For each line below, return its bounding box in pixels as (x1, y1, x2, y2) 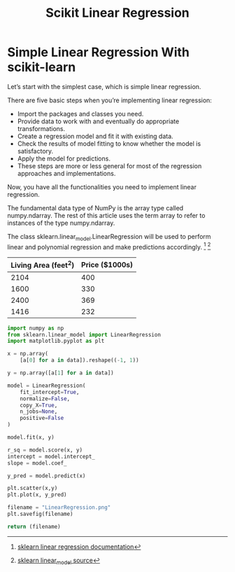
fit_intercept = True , (20, 388, 80, 395)
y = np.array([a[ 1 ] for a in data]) (7, 369, 114, 376)
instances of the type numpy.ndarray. (7, 219, 115, 227)
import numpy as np (7, 325, 64, 332)
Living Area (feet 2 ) (10, 259, 75, 271)
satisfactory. (17, 147, 54, 155)
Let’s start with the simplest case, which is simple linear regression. (7, 82, 201, 90)
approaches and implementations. (17, 169, 116, 177)
